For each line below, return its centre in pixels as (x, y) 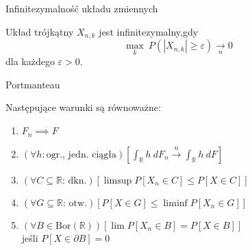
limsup (118, 180)
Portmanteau (33, 84)
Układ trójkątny (40, 31)
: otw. (75, 203)
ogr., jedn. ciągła (81, 154)
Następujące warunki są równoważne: (83, 107)
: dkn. (74, 180)
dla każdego (30, 61)
